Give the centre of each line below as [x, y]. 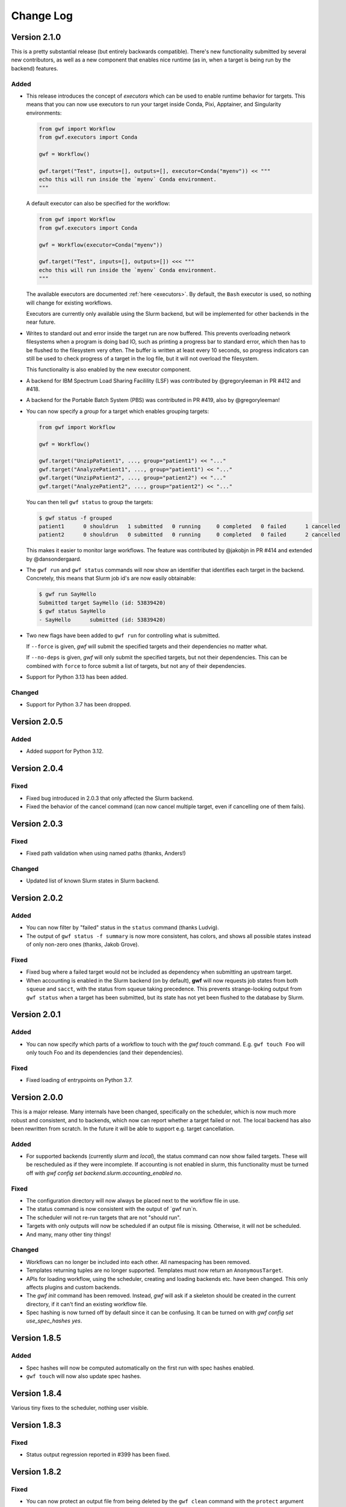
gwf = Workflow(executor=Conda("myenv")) [101, 245]
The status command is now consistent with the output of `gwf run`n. [112, 1209]
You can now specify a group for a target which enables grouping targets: [118, 411]
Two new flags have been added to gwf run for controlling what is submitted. [123, 635]
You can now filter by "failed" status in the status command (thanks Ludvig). [123, 928]
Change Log [42, 16]
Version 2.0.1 [36, 1015]
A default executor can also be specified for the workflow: [98, 203]
